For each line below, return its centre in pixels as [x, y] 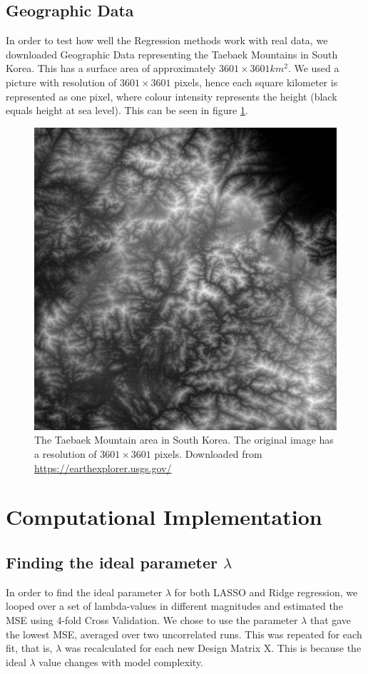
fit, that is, [29, 648]
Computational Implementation [164, 517]
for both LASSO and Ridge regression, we [266, 592]
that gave [331, 619]
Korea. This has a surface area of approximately [111, 68]
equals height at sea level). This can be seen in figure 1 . [127, 110]
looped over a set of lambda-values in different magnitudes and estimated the [174, 606]
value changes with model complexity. [121, 662]
